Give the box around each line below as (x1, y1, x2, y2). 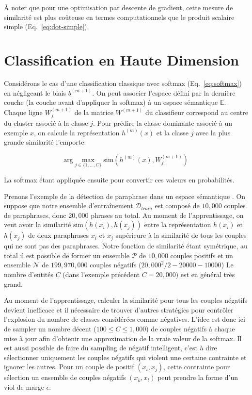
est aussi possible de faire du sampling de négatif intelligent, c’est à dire (4, 343, 217, 353)
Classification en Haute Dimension (4, 49, 239, 69)
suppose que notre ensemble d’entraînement (4, 200, 133, 211)
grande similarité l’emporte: (4, 137, 86, 147)
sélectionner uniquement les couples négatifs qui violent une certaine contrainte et (4, 352, 247, 362)
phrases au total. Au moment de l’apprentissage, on (91, 210, 244, 220)
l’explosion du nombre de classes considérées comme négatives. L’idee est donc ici (4, 314, 245, 324)
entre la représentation (144, 219, 211, 230)
